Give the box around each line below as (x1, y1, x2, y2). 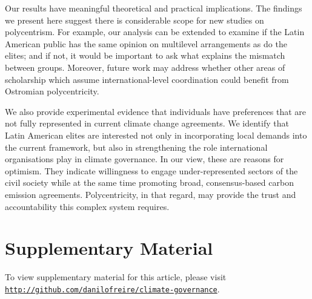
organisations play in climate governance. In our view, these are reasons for (5, 153, 284, 165)
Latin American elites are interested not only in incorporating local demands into (5, 128, 307, 141)
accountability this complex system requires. (5, 200, 170, 212)
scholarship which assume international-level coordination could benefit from (5, 73, 289, 85)
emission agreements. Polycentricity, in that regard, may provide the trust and (5, 188, 296, 200)
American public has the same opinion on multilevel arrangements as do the (5, 37, 287, 50)
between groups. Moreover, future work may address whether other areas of (5, 61, 285, 73)
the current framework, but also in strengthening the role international (5, 140, 268, 153)
